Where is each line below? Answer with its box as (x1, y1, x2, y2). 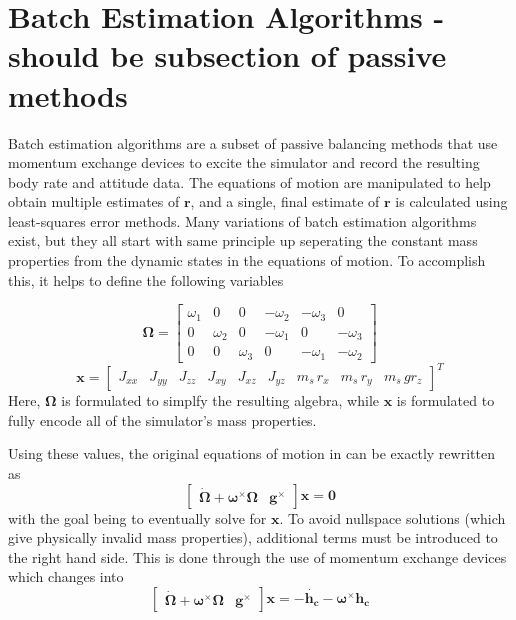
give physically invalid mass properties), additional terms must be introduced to (8, 527, 498, 548)
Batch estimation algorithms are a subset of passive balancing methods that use (8, 132, 498, 153)
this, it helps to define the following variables (8, 269, 284, 290)
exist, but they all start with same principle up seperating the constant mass (8, 230, 478, 251)
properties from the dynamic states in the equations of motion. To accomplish (8, 250, 486, 271)
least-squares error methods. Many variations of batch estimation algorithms (8, 210, 477, 231)
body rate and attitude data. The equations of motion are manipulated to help (8, 171, 491, 192)
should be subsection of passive (8, 35, 447, 76)
